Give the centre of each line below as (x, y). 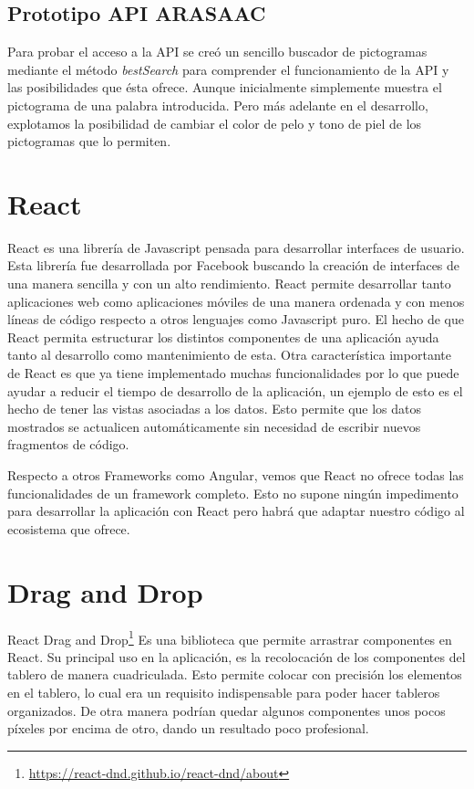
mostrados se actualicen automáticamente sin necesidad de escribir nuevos (214, 426)
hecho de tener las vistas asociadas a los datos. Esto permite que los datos (215, 409)
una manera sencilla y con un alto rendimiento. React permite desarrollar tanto (229, 284)
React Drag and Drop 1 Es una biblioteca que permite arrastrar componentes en (230, 637)
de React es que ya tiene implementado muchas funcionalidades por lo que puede (233, 373)
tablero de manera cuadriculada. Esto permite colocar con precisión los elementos (235, 674)
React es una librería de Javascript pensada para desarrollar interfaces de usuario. (236, 247)
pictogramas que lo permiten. (89, 141)
